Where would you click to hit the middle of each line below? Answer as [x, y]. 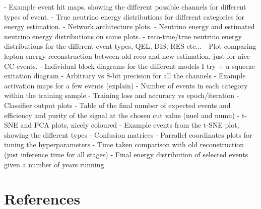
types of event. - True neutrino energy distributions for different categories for [124, 16]
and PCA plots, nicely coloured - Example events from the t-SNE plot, [130, 125]
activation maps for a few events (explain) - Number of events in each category [126, 85]
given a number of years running [54, 164]
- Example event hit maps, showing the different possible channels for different [125, 7]
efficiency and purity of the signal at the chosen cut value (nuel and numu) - [122, 115]
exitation [18, 76]
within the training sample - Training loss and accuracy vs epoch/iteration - [122, 95]
